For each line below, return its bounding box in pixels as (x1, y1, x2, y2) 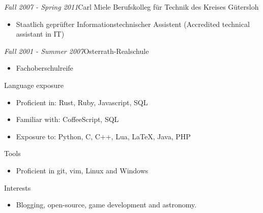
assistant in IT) (16, 28, 65, 39)
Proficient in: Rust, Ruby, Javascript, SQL (16, 97, 148, 107)
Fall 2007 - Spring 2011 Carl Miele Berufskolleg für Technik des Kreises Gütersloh (4, 2, 259, 12)
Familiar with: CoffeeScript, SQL (16, 114, 119, 125)
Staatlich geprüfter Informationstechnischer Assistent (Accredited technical (16, 18, 250, 29)
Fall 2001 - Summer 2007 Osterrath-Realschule (4, 45, 149, 56)
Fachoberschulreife (16, 63, 73, 73)
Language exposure (4, 79, 64, 90)
